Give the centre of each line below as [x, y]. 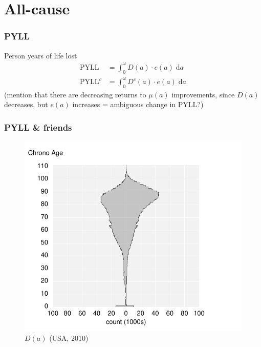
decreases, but [26, 104]
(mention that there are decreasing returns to [75, 94]
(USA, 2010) [69, 338]
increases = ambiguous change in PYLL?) [138, 104]
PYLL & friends [38, 127]
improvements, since [203, 94]
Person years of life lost [41, 55]
